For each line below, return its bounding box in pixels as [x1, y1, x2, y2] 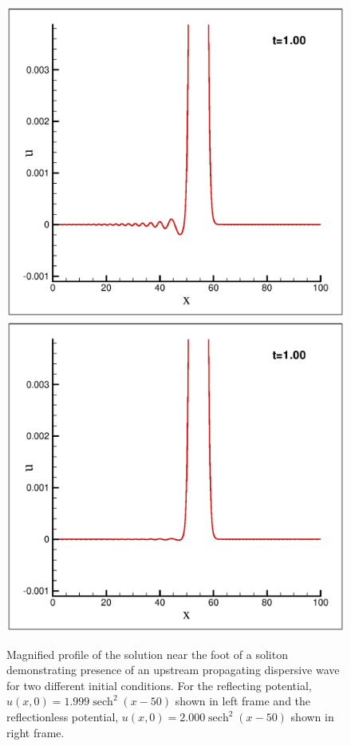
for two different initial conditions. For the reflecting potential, [6, 677, 312, 693]
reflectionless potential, [6, 708, 119, 724]
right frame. [6, 724, 65, 740]
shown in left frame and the [175, 692, 311, 709]
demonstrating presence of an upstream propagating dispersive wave [6, 661, 340, 678]
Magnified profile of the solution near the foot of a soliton [6, 645, 288, 662]
